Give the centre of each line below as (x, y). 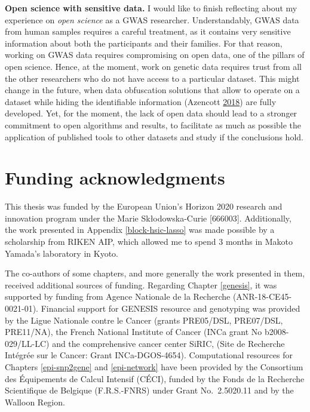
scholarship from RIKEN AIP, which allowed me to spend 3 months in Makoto (149, 242)
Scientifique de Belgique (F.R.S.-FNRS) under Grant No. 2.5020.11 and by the (149, 390)
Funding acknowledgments (115, 178)
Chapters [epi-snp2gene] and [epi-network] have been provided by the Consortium (154, 366)
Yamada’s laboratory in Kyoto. (62, 253)
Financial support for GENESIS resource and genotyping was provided (171, 308)
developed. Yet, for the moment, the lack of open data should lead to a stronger (151, 113)
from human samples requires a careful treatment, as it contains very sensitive (148, 31)
